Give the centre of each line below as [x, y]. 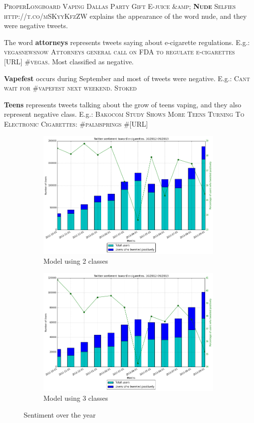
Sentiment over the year [60, 414]
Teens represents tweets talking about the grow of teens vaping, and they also [123, 104]
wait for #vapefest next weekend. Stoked [71, 88]
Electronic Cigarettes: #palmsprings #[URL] [76, 123]
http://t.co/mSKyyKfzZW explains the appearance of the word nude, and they [126, 16]
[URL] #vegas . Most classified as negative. [69, 61]
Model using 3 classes [76, 398]
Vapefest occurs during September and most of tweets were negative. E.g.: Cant [127, 78]
